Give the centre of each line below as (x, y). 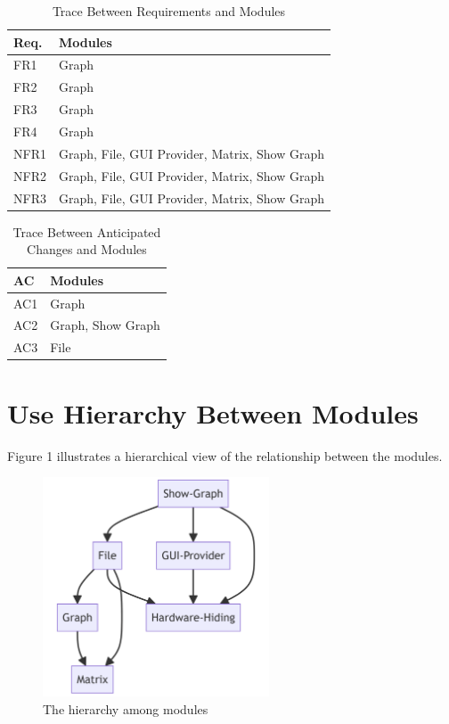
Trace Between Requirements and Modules (169, 11)
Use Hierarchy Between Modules (213, 412)
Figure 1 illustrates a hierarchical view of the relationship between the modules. (225, 455)
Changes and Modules (87, 249)
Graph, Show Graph (105, 325)
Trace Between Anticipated (87, 231)
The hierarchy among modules (126, 708)
